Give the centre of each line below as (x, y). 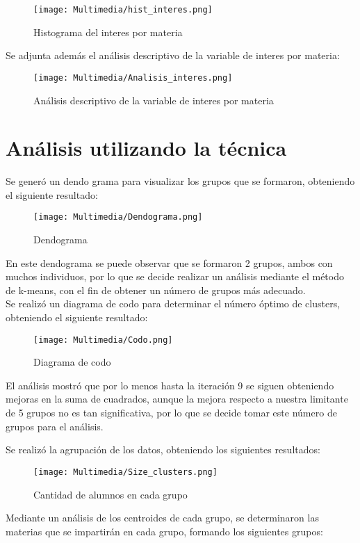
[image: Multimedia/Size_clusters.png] (125, 472)
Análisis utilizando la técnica (146, 148)
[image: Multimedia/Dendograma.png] (118, 217)
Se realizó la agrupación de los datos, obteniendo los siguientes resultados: (163, 449)
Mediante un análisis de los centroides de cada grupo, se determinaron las (162, 518)
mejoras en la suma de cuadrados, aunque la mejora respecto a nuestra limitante (177, 399)
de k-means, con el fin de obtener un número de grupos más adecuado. (156, 290)
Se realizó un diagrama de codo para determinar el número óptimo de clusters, (173, 303)
